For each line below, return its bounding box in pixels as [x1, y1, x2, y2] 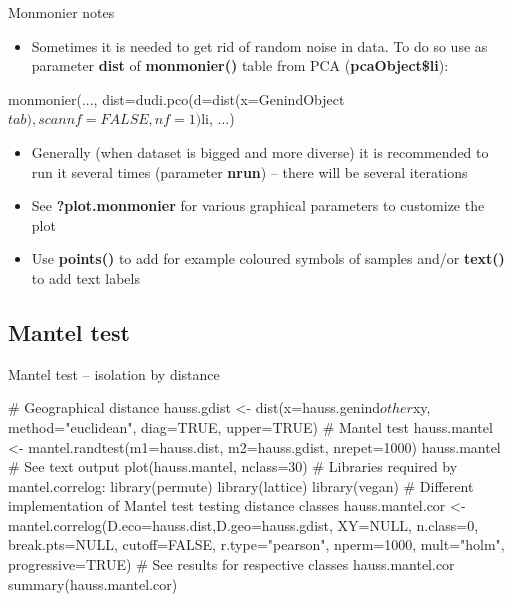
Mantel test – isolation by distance [8, 363, 220, 384]
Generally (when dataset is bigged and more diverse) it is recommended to [31, 141, 489, 162]
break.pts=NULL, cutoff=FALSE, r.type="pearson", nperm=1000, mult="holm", [8, 534, 505, 555]
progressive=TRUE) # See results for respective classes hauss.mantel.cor [8, 554, 455, 575]
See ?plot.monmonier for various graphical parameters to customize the [31, 195, 485, 216]
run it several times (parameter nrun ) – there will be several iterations [31, 161, 468, 182]
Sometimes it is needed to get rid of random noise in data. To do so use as [31, 35, 488, 56]
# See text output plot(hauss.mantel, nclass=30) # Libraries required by [8, 456, 458, 477]
